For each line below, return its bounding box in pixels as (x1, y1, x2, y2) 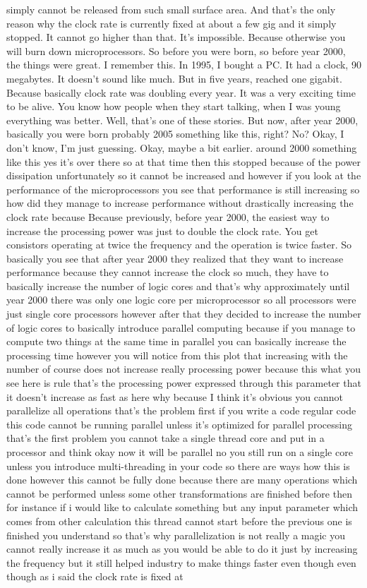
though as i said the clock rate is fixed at (6, 569, 183, 584)
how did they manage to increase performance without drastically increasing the (6, 196, 354, 210)
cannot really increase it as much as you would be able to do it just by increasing (6, 541, 358, 556)
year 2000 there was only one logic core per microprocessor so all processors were (6, 292, 356, 307)
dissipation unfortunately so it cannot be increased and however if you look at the (6, 168, 361, 183)
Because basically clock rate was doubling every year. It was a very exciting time (6, 85, 356, 100)
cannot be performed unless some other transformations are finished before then (6, 486, 352, 500)
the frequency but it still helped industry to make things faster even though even (6, 555, 356, 570)
